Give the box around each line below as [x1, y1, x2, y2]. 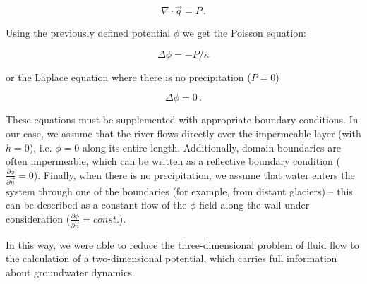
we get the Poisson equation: [182, 25, 306, 40]
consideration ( [6, 211, 71, 226]
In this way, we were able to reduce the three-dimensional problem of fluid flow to [6, 237, 359, 252]
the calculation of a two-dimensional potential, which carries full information [6, 251, 337, 266]
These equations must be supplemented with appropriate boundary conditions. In [6, 112, 359, 127]
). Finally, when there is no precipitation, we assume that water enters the [33, 167, 355, 182]
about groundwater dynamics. [6, 264, 135, 279]
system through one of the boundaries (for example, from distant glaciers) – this [6, 183, 353, 198]
